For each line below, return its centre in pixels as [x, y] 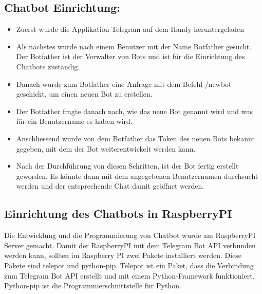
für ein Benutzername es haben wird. [74, 121]
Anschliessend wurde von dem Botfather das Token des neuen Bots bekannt [135, 138]
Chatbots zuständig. [48, 66]
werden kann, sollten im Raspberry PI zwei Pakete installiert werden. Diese [123, 255]
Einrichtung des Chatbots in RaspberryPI [118, 214]
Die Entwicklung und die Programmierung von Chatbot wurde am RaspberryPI [130, 235]
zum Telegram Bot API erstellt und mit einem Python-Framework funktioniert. [129, 275]
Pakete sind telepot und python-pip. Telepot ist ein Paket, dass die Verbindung [129, 265]
